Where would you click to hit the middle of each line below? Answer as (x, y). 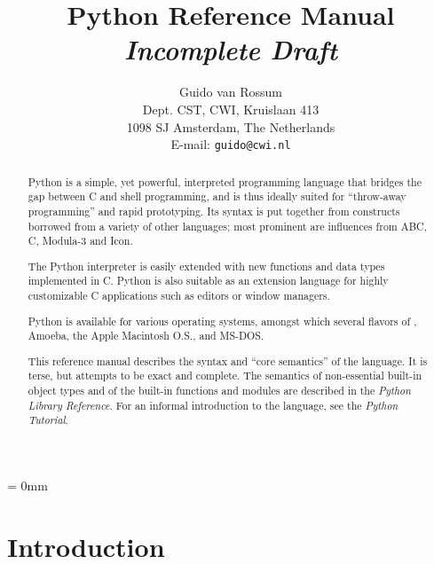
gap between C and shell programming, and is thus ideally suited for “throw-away (217, 196)
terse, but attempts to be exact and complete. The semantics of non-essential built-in (225, 376)
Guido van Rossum (231, 92)
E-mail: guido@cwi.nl (231, 144)
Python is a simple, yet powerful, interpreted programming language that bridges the (225, 181)
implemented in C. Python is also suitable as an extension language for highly (208, 281)
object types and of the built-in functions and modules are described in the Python (219, 391)
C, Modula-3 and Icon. (80, 241)
